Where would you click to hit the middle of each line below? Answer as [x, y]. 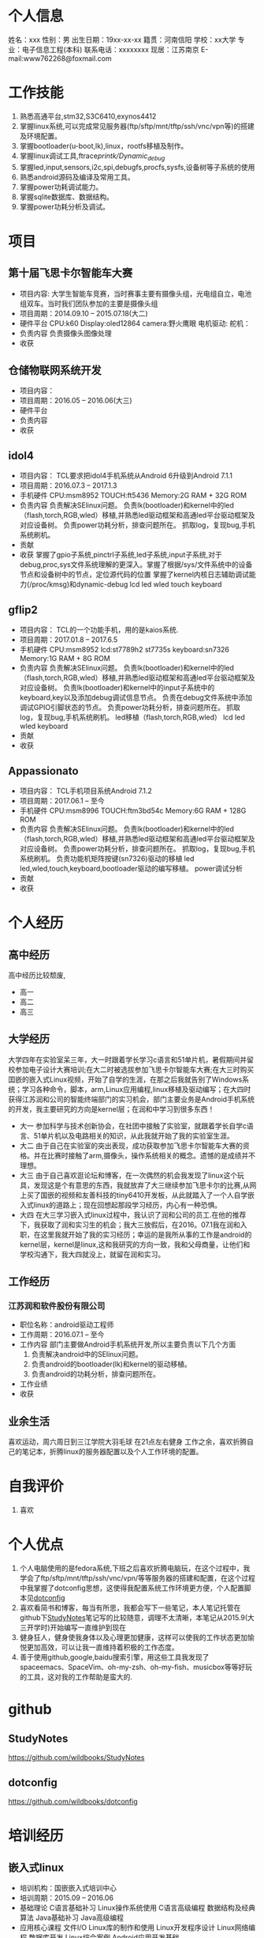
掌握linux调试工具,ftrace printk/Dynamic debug [92, 157]
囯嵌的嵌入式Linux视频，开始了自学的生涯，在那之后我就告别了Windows [125, 1079]
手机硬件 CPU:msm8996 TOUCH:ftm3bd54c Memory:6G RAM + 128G [133, 810]
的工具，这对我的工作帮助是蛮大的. [76, 1677]
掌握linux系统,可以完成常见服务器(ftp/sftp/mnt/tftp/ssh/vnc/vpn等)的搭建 [137, 126]
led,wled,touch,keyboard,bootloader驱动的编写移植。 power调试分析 [131, 868]
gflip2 [23, 610]
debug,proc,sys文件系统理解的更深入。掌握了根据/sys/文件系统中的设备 [136, 565]
